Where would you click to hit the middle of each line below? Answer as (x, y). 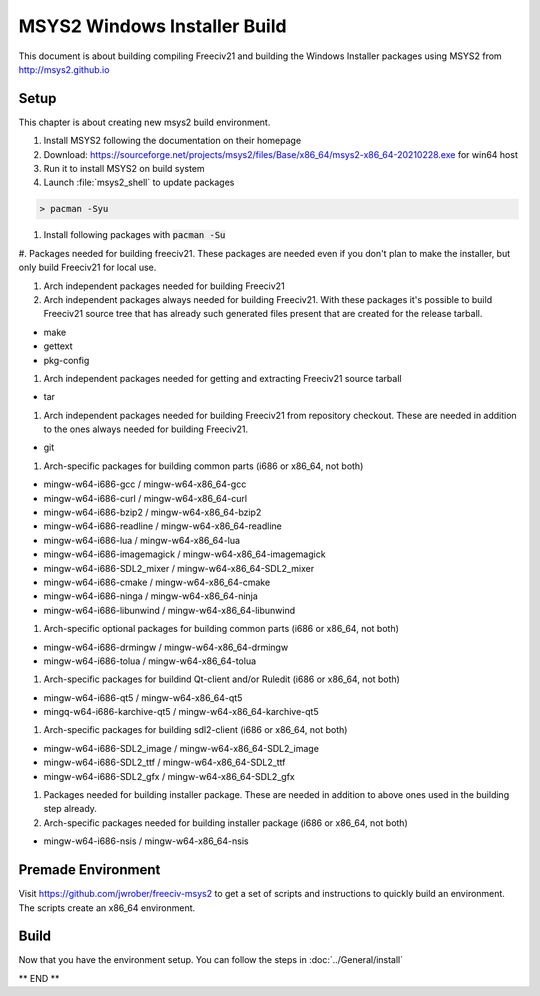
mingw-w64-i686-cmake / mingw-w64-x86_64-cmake (157, 582)
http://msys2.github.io (64, 69)
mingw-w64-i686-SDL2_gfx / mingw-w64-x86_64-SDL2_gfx (169, 776)
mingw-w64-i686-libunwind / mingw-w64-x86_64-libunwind (169, 610)
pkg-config (66, 360)
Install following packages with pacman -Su (134, 235)
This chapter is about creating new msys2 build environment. (144, 122)
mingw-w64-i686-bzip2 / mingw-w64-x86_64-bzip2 (152, 512)
